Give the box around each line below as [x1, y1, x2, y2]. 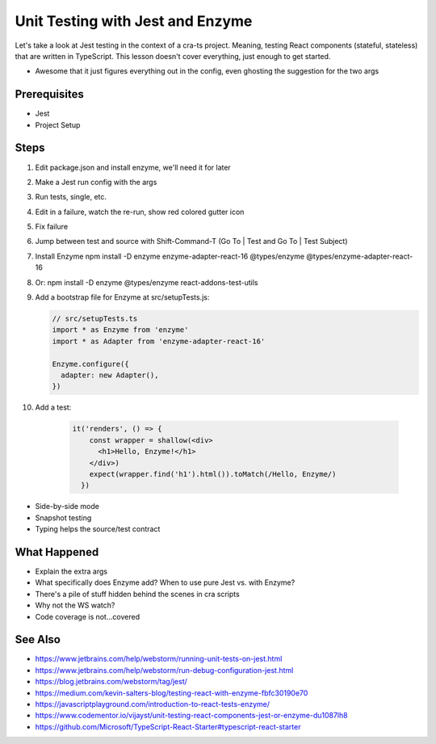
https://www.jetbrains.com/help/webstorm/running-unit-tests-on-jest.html [35, 654, 283, 664]
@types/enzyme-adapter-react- [306, 251, 413, 261]
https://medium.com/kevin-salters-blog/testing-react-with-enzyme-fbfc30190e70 [35, 687, 308, 698]
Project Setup [35, 120, 81, 129]
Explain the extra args [35, 566, 108, 576]
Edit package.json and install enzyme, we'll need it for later [35, 162, 232, 172]
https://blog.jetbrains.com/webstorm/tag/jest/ [35, 677, 187, 687]
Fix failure [35, 222, 69, 232]
